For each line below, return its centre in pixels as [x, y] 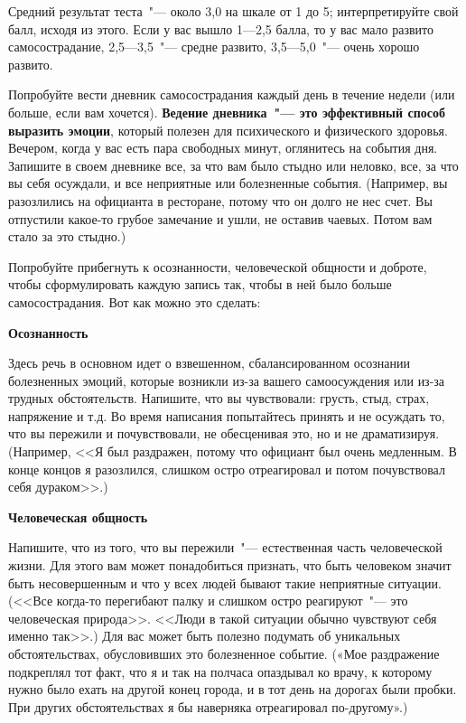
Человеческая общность [78, 516]
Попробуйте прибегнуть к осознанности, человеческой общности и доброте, [218, 266]
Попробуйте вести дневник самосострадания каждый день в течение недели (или [232, 94]
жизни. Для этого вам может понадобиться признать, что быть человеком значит [230, 565]
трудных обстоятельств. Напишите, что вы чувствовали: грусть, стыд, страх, [219, 398]
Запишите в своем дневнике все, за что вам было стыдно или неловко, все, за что [233, 165]
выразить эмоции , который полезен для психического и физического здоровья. [228, 130]
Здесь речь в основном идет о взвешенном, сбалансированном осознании [209, 363]
